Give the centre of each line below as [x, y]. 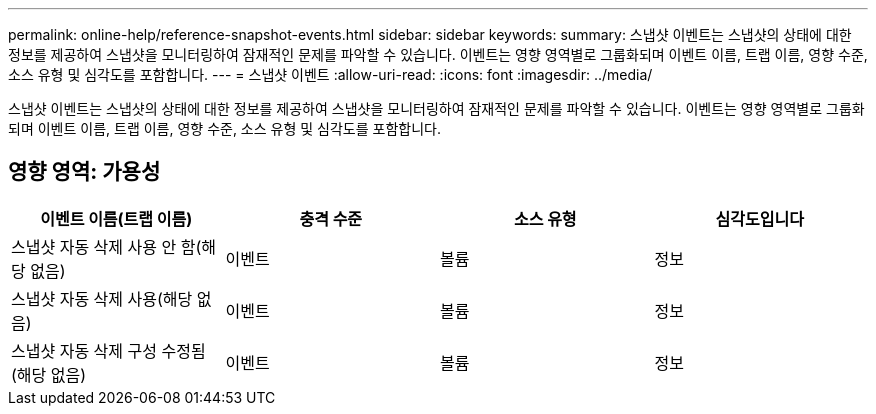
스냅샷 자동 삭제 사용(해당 [102, 298]
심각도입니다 [759, 218]
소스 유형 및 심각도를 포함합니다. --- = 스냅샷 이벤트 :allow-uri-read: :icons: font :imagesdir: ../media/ [330, 74]
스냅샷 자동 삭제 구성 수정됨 [108, 350]
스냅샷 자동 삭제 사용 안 [94, 246]
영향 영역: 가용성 [84, 172]
